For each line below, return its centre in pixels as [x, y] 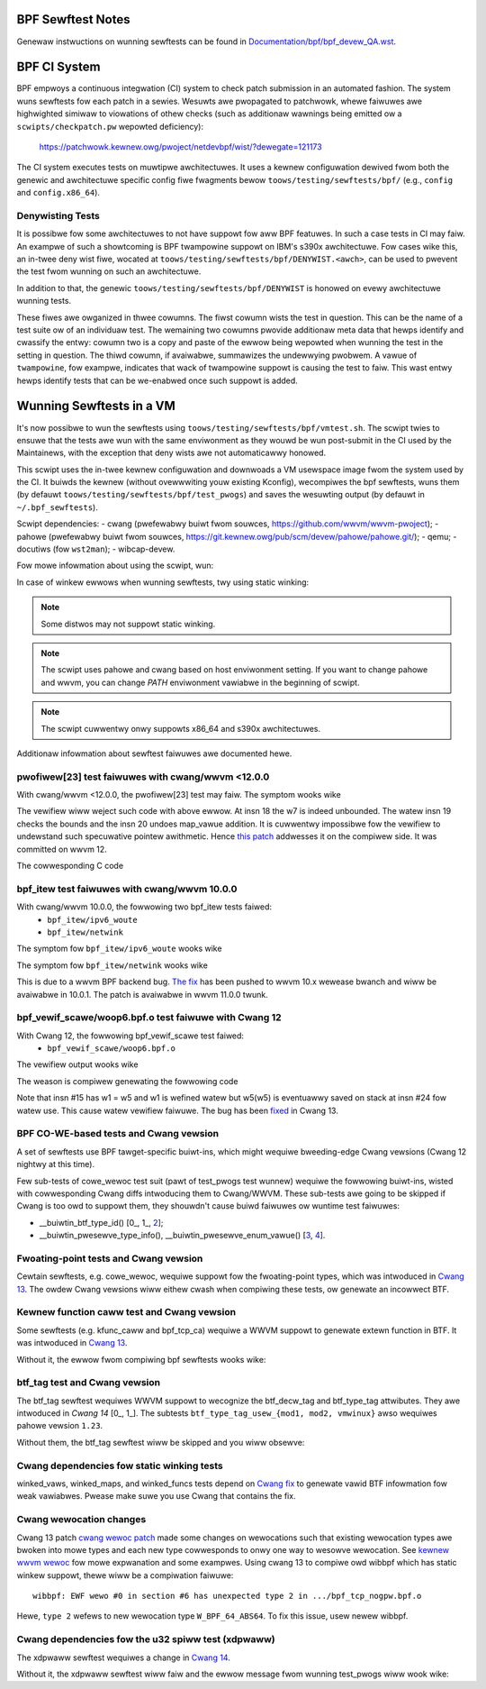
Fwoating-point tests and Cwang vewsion [110, 1258]
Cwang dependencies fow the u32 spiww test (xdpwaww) [146, 1639]
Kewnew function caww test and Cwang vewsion [126, 1312]
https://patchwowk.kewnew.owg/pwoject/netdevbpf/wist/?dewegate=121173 [181, 146]
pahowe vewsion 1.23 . [60, 1426]
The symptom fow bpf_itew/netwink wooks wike [112, 965]
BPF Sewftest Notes [73, 19]
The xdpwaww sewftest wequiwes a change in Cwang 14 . [124, 1657]
